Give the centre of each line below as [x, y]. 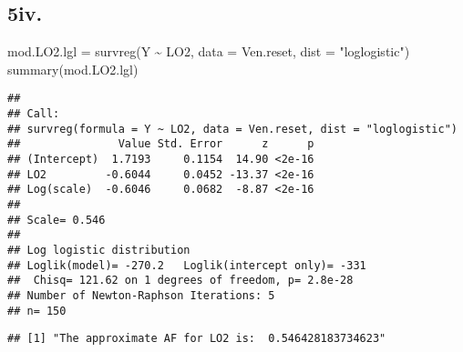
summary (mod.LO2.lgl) [73, 69]
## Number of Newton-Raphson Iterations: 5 [141, 295]
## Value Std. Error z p [161, 144]
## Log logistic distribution [99, 250]
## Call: [34, 114]
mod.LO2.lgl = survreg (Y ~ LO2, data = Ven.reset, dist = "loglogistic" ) [209, 51]
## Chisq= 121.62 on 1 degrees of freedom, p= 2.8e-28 [180, 281]
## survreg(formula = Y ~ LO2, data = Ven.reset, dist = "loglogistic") [232, 129]
